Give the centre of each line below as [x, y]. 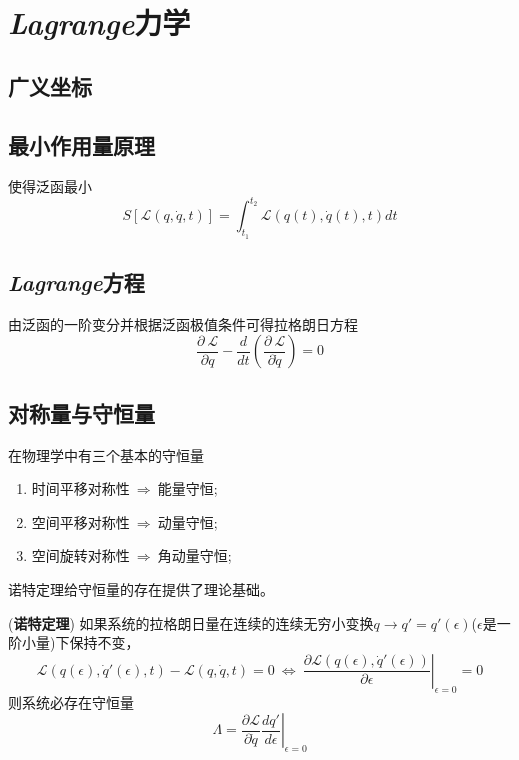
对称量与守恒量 [81, 412]
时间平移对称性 [80, 488]
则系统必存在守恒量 [71, 701]
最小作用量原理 [81, 144]
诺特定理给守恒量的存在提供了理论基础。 [141, 589]
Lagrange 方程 [76, 282]
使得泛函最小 [50, 186]
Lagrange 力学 [99, 23]
